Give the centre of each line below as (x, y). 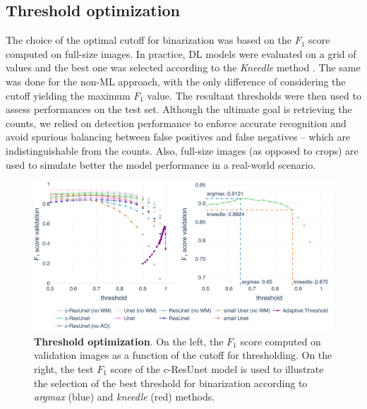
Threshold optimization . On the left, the (129, 341)
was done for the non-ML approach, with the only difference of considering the (176, 81)
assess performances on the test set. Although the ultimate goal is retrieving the (179, 109)
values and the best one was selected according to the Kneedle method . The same (183, 67)
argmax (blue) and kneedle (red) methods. (125, 397)
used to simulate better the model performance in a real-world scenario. (161, 164)
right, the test (64, 368)
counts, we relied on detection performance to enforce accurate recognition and (176, 123)
